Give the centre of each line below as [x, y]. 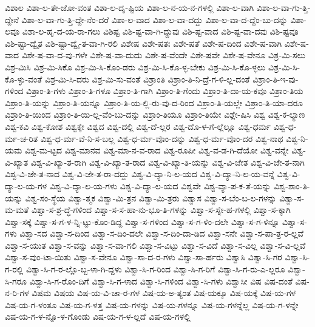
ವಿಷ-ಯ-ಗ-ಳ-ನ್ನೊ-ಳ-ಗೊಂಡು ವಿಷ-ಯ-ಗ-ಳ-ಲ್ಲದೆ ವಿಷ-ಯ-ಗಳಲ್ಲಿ [98, 316]
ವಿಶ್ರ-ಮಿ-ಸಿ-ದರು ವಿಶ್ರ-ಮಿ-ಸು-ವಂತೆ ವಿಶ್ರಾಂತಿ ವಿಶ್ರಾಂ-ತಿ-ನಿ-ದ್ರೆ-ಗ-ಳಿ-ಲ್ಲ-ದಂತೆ [147, 79]
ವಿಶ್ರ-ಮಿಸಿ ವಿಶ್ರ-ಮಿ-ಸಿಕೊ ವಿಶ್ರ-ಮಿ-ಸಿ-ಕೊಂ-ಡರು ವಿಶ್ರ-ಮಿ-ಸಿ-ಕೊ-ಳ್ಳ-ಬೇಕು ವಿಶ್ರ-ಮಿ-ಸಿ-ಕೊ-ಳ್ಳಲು [135, 66]
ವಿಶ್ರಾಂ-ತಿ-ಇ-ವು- [276, 79]
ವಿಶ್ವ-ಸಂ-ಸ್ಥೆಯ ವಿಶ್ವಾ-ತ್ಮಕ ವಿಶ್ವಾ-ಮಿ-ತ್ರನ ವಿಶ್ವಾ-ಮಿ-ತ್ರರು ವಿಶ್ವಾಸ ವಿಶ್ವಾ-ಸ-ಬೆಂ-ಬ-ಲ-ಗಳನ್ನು [151, 197]
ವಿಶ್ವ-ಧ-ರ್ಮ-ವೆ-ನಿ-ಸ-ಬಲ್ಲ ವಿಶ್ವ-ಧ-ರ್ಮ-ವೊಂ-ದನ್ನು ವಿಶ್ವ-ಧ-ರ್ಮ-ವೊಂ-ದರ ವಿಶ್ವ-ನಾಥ [162, 138]
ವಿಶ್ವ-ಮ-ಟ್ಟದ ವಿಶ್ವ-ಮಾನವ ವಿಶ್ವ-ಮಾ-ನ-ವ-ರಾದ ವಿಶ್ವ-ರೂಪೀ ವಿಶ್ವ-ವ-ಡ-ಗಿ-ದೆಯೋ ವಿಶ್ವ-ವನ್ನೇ [157, 150]
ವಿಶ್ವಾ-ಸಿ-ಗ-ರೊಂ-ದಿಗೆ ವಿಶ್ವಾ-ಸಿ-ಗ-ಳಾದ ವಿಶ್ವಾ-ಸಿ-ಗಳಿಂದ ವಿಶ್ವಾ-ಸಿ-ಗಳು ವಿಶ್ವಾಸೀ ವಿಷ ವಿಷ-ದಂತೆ [161, 281]
